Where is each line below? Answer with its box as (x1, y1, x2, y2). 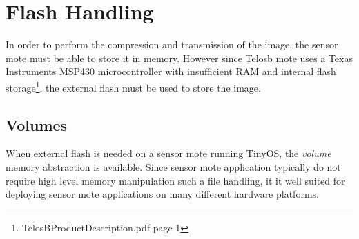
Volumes (6, 114, 68, 135)
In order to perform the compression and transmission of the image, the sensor (6, 37, 338, 52)
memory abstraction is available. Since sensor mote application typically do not (6, 159, 341, 174)
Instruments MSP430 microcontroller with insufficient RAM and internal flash (6, 64, 336, 79)
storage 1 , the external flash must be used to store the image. (6, 78, 261, 94)
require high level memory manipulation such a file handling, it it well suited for (6, 173, 345, 187)
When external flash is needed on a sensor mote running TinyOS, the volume (6, 146, 331, 160)
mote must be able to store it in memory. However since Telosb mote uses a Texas (6, 50, 353, 65)
